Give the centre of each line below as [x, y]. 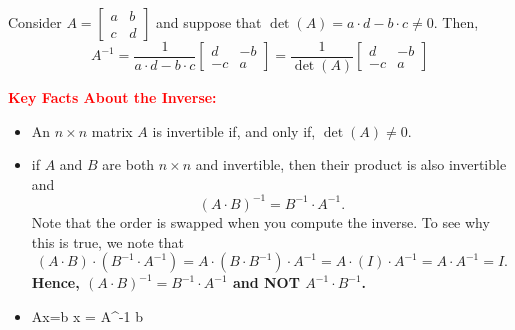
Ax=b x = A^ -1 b [87, 315]
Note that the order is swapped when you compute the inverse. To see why [260, 221]
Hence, [55, 282]
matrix [112, 130]
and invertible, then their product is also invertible [351, 164]
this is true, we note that [108, 241]
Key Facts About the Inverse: [112, 97]
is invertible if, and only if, [234, 130]
